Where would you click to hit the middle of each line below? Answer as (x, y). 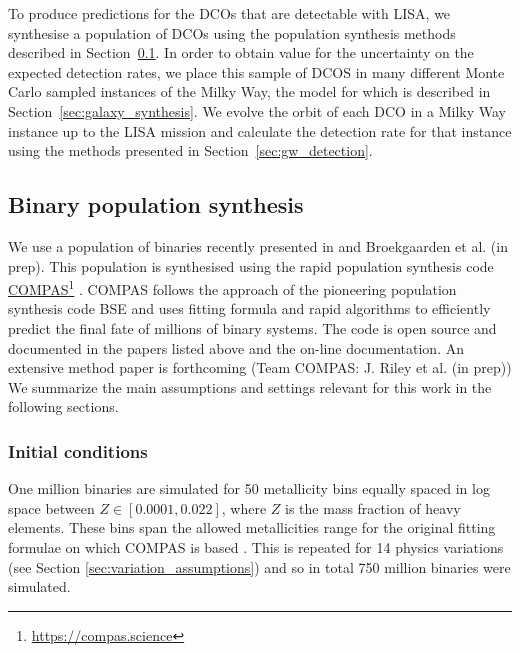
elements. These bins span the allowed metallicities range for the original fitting (252, 527)
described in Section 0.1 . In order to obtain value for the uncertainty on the (241, 52)
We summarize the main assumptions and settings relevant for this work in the (250, 386)
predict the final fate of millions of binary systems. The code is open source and (252, 327)
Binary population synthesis (156, 204)
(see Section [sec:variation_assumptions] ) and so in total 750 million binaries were (259, 566)
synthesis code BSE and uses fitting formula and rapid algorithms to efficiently (249, 308)
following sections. (63, 406)
